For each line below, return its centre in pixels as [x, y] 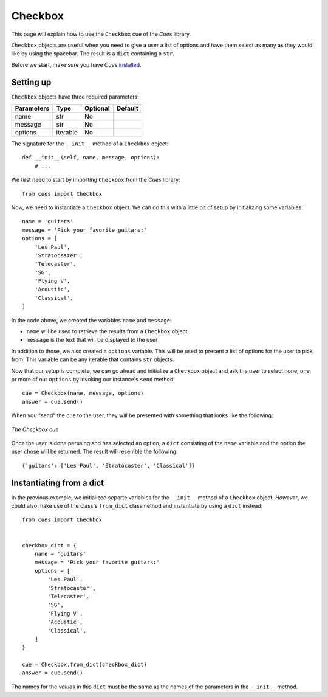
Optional [97, 108]
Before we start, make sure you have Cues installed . [77, 64]
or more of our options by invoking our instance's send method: [93, 379]
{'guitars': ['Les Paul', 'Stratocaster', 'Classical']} [109, 466]
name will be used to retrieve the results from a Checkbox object [107, 331]
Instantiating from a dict [58, 483]
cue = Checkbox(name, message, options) [83, 393]
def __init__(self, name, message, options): [91, 158]
